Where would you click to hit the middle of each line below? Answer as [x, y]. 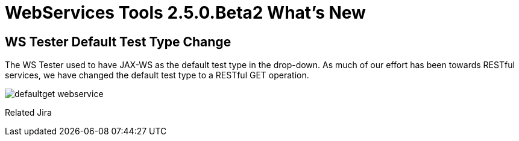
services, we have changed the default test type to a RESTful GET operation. [157, 75]
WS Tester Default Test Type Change [118, 42]
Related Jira [28, 113]
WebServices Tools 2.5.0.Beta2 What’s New [185, 13]
